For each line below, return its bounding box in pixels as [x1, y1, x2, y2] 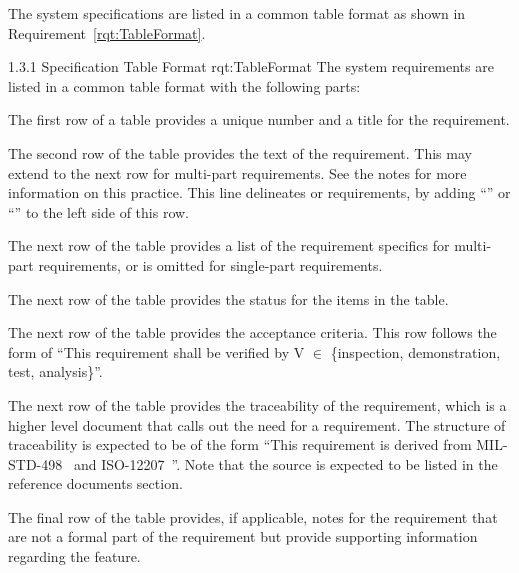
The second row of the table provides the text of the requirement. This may [8, 142, 472, 163]
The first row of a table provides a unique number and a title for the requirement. [8, 109, 510, 130]
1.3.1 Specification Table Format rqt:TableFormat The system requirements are [8, 56, 494, 77]
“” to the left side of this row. [8, 201, 190, 222]
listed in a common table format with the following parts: [8, 75, 361, 96]
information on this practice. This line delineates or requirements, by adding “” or [8, 182, 511, 203]
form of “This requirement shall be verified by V [8, 341, 305, 362]
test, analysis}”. [8, 361, 103, 382]
